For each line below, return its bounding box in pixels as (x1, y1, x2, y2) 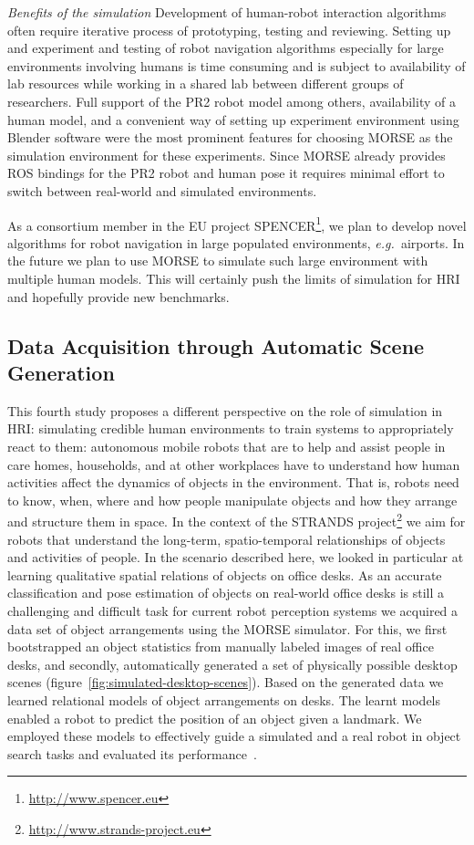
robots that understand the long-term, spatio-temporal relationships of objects (7, 529, 446, 548)
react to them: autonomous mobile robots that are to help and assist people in (7, 436, 446, 455)
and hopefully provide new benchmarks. (7, 287, 230, 306)
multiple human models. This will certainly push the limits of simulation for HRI (7, 268, 460, 287)
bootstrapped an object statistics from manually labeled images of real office (7, 637, 434, 656)
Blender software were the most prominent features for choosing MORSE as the (7, 128, 453, 147)
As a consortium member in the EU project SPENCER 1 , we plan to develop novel (7, 213, 467, 235)
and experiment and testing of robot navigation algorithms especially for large (7, 38, 444, 57)
